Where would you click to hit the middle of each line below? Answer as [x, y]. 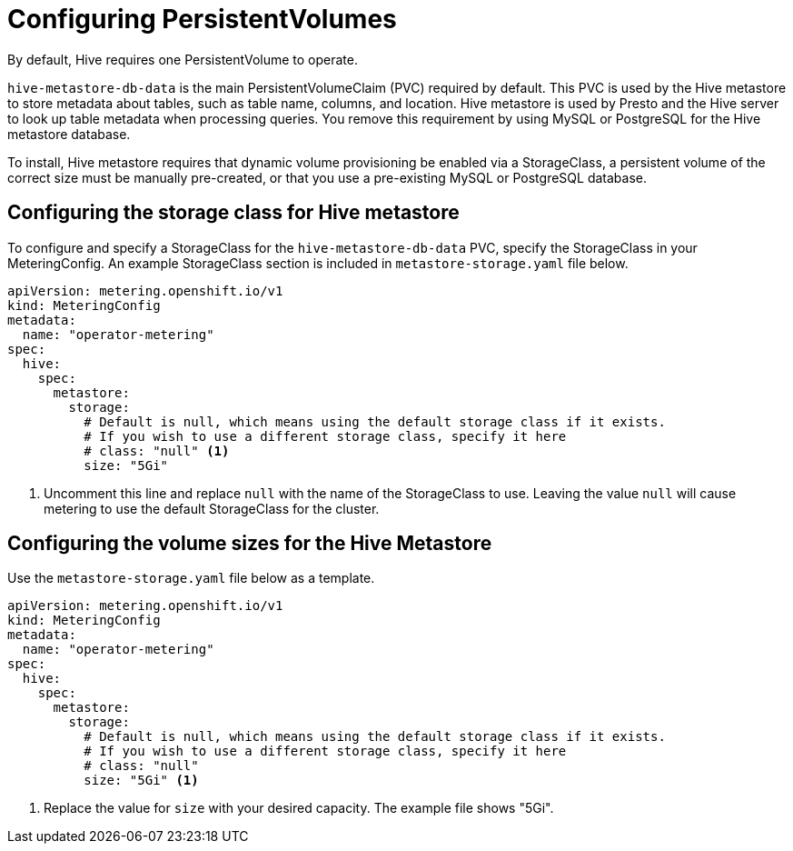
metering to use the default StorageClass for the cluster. [212, 508]
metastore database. [69, 134]
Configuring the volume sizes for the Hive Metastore [250, 544]
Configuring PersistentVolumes [202, 19]
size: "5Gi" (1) [141, 781]
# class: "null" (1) [157, 451]
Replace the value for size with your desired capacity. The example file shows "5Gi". [299, 808]
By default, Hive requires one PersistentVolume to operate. [183, 59]
